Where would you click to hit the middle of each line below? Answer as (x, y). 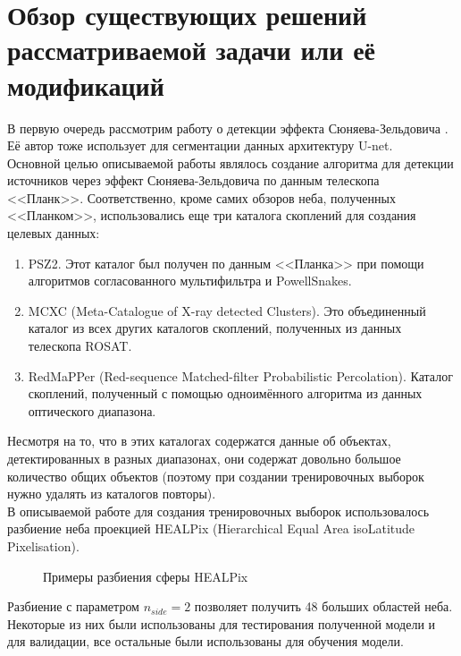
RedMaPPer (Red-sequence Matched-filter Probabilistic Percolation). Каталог (240, 375)
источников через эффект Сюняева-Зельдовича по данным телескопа (193, 180)
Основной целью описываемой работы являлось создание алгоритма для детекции (230, 162)
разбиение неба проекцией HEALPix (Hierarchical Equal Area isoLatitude (211, 528)
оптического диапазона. (92, 410)
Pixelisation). (43, 545)
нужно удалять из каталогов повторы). (112, 494)
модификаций (86, 85)
